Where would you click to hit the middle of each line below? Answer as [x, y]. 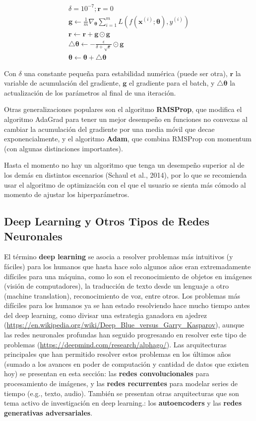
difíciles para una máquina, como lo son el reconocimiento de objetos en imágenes [128, 276]
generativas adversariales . [48, 412]
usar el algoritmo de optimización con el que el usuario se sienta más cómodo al [125, 184]
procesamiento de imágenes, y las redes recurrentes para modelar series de [121, 383]
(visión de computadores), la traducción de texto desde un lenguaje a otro [117, 286]
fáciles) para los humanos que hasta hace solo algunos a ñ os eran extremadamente [128, 266]
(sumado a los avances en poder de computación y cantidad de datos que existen [127, 364]
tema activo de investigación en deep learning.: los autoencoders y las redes [123, 403]
